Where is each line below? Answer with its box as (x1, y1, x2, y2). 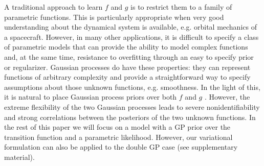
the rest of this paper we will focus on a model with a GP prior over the (4, 122, 231, 132)
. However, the (204, 91, 250, 102)
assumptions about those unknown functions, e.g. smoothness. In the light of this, (4, 81, 260, 92)
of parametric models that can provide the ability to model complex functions (4, 41, 248, 52)
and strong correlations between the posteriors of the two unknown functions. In (4, 111, 256, 122)
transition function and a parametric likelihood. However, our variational (4, 131, 233, 142)
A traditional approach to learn (4, 2, 103, 12)
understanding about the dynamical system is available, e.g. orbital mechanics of (4, 21, 257, 32)
